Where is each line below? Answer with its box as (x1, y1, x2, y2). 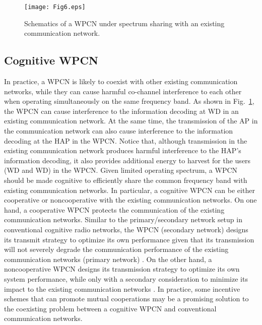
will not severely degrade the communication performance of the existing (4, 244, 229, 254)
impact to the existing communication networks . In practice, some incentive (4, 283, 240, 294)
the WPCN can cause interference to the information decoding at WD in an (4, 105, 239, 116)
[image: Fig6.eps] (24, 4, 86, 11)
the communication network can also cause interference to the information (4, 125, 233, 136)
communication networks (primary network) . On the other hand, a (4, 253, 212, 264)
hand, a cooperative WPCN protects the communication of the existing (4, 204, 225, 215)
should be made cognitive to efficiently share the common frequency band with (4, 174, 247, 185)
